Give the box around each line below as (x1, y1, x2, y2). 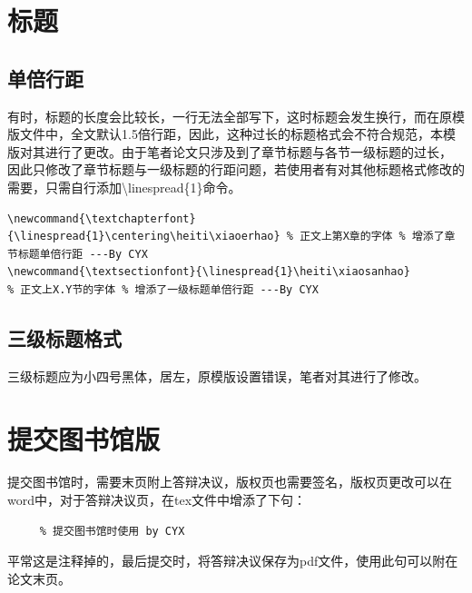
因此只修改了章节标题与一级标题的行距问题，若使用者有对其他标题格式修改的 (7, 160, 465, 179)
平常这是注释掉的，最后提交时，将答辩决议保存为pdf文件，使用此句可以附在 (7, 551, 458, 570)
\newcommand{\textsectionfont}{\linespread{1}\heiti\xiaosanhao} (7, 265, 410, 279)
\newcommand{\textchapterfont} (7, 212, 196, 225)
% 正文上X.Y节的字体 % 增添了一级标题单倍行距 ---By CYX (7, 282, 319, 296)
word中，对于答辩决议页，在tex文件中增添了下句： (7, 490, 307, 509)
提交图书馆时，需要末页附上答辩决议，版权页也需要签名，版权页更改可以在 (7, 472, 452, 491)
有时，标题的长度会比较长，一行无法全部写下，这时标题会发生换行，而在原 (7, 106, 452, 125)
